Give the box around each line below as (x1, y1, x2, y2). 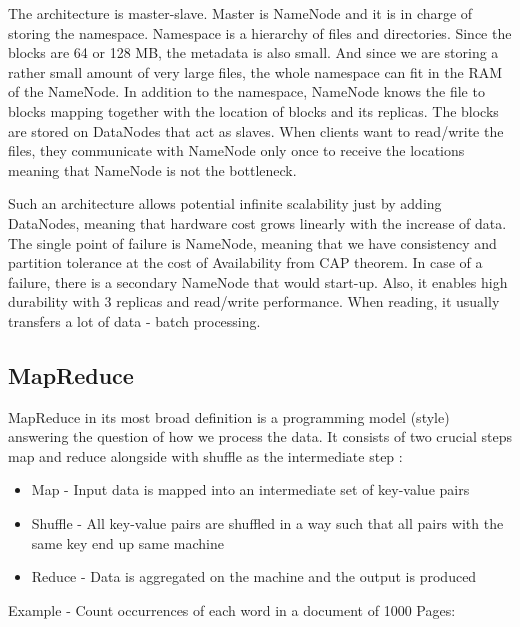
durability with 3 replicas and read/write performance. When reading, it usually (8, 291, 500, 312)
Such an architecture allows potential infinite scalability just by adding (8, 193, 442, 214)
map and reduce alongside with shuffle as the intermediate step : (8, 445, 403, 466)
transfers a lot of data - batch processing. (8, 310, 261, 331)
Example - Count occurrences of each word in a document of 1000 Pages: (8, 599, 456, 620)
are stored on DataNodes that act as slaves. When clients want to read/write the (8, 120, 504, 141)
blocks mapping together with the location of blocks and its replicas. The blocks (8, 100, 499, 121)
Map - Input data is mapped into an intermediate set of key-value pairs (31, 479, 470, 500)
